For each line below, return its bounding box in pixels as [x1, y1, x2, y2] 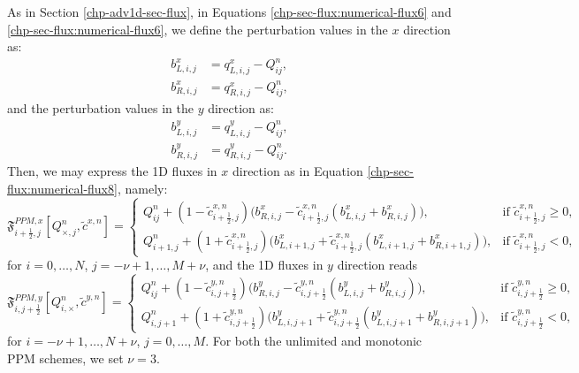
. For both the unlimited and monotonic [205, 331, 423, 350]
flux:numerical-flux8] [7, 179, 118, 197]
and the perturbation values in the [7, 99, 194, 118]
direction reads [337, 255, 418, 274]
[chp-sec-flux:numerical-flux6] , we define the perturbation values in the [7, 19, 388, 38]
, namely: [117, 179, 168, 197]
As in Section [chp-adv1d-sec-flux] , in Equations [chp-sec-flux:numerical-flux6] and [7, 3, 452, 20]
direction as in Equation [232, 162, 363, 180]
